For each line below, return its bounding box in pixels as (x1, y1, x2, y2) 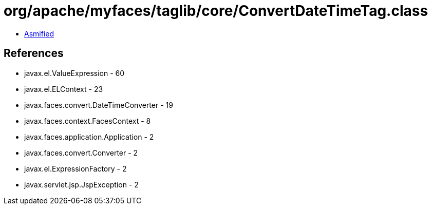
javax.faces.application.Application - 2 (24, 132, 154, 141)
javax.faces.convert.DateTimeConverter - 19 (24, 100, 173, 109)
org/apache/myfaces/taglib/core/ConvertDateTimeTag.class (4, 2, 428, 20)
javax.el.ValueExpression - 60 (24, 68, 125, 78)
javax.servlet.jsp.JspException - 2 (24, 180, 139, 189)
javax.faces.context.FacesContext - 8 (24, 116, 151, 125)
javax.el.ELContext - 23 (24, 84, 103, 93)
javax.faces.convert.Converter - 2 (24, 148, 138, 157)
